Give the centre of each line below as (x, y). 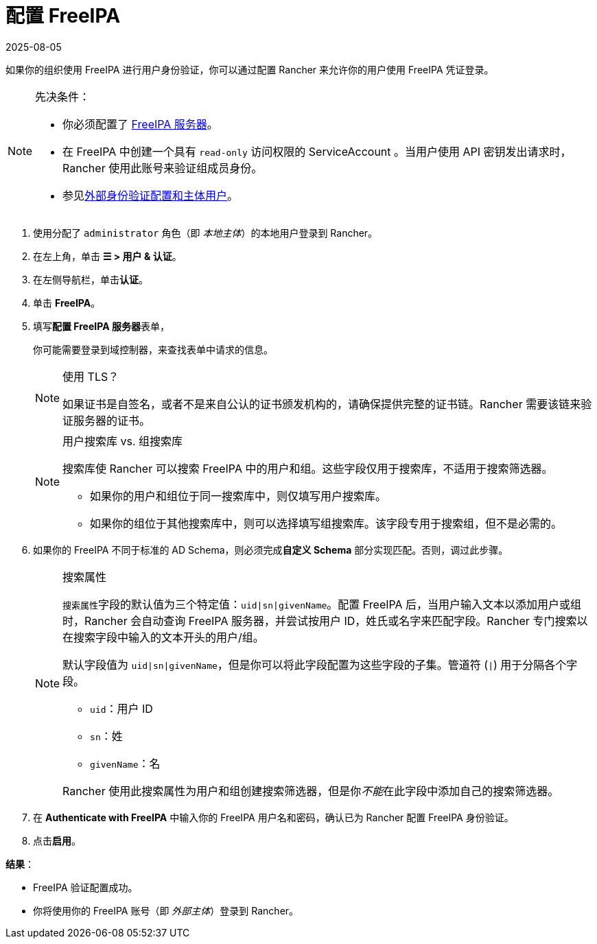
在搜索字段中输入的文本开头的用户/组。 (163, 637)
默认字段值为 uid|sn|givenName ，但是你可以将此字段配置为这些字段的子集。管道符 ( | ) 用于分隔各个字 (320, 664)
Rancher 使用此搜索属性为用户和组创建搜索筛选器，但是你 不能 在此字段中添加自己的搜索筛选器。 (311, 791)
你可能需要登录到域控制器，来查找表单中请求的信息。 (153, 349)
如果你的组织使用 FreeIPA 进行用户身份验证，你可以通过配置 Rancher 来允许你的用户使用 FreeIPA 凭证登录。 (250, 69)
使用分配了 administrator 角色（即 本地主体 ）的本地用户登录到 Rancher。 (206, 233)
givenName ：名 (125, 763)
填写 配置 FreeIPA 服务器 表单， (101, 326)
